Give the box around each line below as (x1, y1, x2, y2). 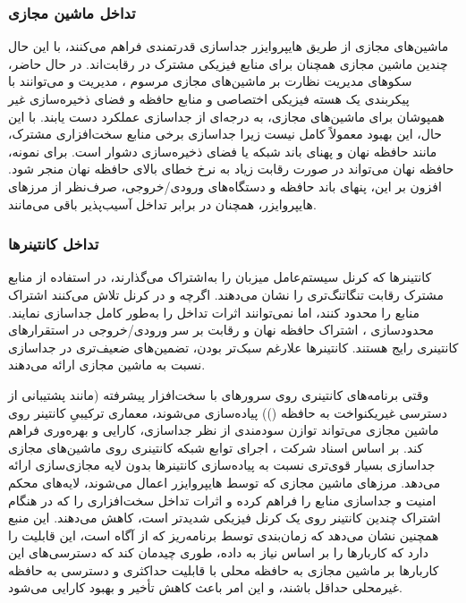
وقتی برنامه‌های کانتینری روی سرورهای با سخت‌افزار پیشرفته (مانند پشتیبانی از (8, 385, 429, 403)
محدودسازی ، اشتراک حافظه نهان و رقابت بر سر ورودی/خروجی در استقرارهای (8, 320, 434, 339)
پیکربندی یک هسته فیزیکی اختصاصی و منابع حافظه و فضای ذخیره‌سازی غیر (8, 89, 410, 107)
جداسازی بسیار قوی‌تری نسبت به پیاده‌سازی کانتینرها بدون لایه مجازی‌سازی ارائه (8, 455, 436, 474)
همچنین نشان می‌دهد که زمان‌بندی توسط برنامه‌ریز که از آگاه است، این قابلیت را (8, 525, 439, 544)
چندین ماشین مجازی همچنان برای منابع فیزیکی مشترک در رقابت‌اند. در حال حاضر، (8, 54, 448, 72)
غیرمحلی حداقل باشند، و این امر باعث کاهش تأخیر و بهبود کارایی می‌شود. (8, 578, 402, 597)
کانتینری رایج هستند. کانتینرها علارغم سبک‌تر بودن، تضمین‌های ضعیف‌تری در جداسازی (8, 337, 459, 356)
